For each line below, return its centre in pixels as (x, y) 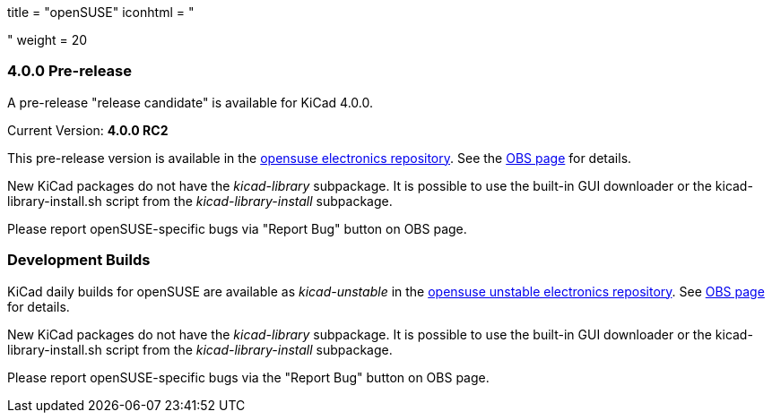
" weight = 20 (48, 40)
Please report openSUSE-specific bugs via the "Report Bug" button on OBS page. (248, 377)
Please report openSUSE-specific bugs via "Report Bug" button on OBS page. (237, 228)
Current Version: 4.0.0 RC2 (88, 130)
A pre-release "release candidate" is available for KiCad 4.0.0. (190, 102)
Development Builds (79, 260)
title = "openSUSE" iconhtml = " (101, 12)
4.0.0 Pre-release (69, 71)
